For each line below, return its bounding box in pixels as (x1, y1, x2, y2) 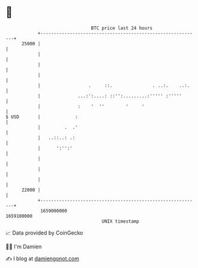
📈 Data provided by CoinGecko (5, 229, 83, 236)
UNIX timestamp (101, 218, 140, 224)
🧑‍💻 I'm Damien (5, 243, 42, 250)
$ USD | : (5, 113, 78, 120)
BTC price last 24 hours (91, 25, 153, 31)
